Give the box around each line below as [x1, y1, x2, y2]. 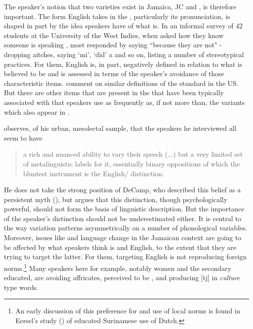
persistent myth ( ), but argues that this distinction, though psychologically [4, 194, 228, 204]
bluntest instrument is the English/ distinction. [23, 168, 164, 178]
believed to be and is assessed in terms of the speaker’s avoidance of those [4, 68, 224, 79]
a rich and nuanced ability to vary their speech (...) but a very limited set [23, 149, 243, 159]
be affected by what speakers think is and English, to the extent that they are [4, 242, 236, 252]
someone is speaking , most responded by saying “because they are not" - [4, 40, 222, 50]
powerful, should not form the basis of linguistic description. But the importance [4, 204, 244, 214]
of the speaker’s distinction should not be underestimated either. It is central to [4, 213, 241, 223]
